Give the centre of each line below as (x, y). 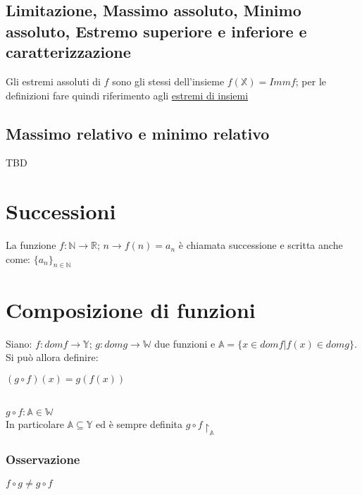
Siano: (19, 343)
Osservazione (43, 459)
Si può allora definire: (52, 357)
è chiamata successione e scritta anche (261, 245)
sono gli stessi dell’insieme (168, 81)
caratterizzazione (68, 52)
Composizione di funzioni (131, 309)
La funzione (31, 245)
